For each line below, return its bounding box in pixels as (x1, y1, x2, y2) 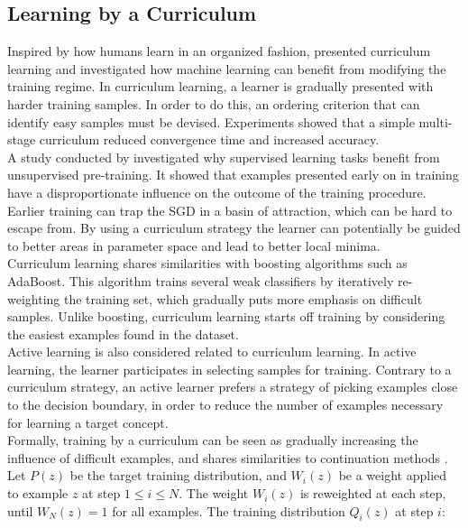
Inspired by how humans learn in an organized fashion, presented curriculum (7, 42, 431, 60)
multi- (418, 112, 453, 131)
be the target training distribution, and (69, 466, 287, 485)
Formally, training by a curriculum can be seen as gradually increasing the (7, 431, 418, 449)
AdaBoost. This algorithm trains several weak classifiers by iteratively (7, 271, 394, 290)
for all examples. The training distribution (112, 501, 345, 520)
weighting (7, 289, 60, 308)
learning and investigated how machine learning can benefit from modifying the (7, 59, 446, 78)
